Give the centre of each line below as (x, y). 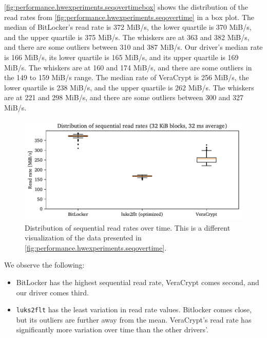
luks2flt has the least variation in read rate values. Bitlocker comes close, (134, 309)
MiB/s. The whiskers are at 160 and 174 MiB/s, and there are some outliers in (128, 67)
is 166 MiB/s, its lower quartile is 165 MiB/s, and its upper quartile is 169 (121, 57)
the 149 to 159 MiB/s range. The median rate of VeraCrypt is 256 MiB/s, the (127, 77)
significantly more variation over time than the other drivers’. (112, 330)
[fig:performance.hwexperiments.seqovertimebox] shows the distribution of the (126, 7)
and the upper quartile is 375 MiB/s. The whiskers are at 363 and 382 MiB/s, (127, 37)
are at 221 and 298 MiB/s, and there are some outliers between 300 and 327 (124, 97)
